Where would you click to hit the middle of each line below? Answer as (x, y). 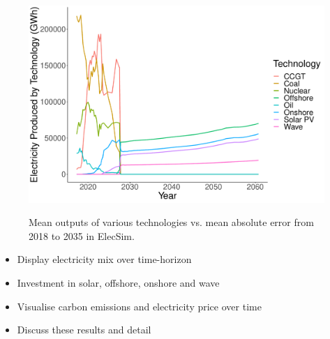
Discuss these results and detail (84, 330)
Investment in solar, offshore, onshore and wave (118, 283)
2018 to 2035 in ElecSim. (82, 235)
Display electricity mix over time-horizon (104, 259)
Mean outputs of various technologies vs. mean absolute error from (171, 222)
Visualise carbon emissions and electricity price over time (139, 306)
